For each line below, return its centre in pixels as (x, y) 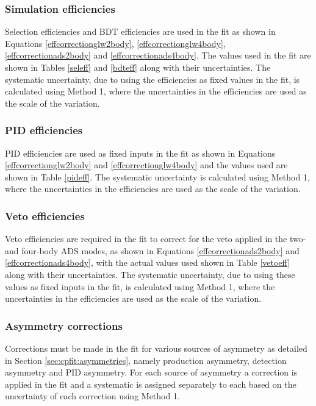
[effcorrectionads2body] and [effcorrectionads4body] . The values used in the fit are (158, 55)
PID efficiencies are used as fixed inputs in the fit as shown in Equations (140, 153)
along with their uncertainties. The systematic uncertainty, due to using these (150, 274)
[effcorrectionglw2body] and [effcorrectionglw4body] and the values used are (146, 165)
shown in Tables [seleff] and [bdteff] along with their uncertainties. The (138, 67)
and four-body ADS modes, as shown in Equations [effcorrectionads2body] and (152, 250)
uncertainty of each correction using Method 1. (92, 396)
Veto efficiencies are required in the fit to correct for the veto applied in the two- (156, 239)
